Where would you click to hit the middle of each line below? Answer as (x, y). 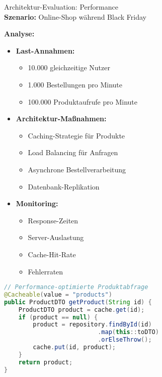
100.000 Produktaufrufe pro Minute (83, 101)
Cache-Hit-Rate (52, 254)
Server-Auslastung (56, 237)
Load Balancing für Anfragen (73, 152)
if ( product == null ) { (58, 317)
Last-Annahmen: (45, 50)
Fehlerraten (46, 271)
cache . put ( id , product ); (74, 347)
